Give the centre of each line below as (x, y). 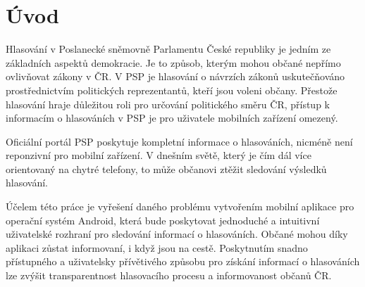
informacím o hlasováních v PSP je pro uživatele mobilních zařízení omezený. (172, 118)
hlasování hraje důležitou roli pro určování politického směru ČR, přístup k (168, 104)
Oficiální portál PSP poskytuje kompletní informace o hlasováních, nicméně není (179, 141)
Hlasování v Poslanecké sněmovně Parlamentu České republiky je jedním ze (168, 49)
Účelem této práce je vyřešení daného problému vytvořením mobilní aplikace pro (180, 206)
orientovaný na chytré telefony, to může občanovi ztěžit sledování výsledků (166, 168)
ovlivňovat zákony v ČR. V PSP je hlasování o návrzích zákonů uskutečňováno (175, 76)
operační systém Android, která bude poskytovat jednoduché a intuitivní (163, 220)
